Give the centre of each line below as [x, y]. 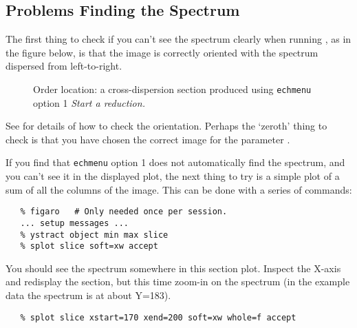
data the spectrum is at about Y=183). [88, 295]
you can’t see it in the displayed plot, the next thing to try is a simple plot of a [173, 176]
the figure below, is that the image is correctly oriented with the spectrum [162, 52]
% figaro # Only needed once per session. [124, 212]
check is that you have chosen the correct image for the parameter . [148, 139]
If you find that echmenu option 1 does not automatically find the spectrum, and [175, 162]
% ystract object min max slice [94, 235]
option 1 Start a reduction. [89, 102]
